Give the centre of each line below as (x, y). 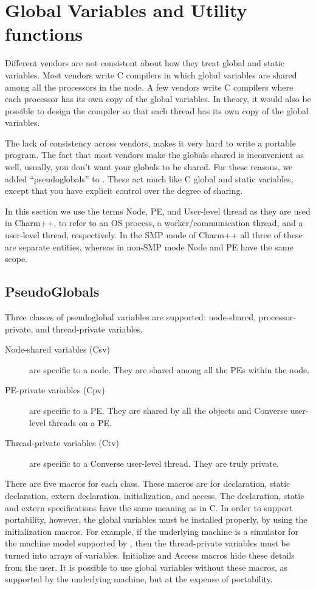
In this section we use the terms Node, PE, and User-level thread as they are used (158, 211)
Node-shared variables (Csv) (57, 349)
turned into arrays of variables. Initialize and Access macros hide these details (150, 555)
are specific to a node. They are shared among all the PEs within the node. (170, 369)
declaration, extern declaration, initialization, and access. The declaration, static (155, 495)
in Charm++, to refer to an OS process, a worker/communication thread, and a (154, 223)
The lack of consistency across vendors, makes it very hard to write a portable (150, 143)
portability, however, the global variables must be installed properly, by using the (156, 519)
